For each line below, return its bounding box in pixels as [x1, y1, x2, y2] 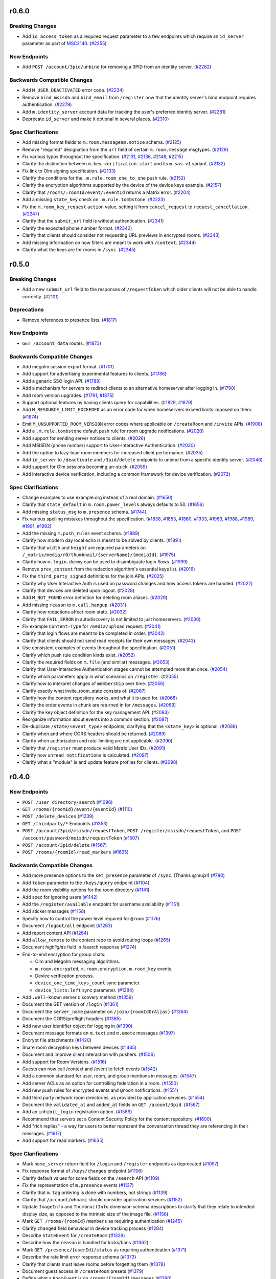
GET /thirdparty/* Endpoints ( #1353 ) [22, 820, 108, 826]
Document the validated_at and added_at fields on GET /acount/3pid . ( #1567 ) [22, 1101, 200, 1108]
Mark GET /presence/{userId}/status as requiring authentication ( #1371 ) [22, 1246, 187, 1253]
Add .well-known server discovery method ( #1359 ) [22, 994, 133, 1000]
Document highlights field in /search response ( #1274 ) [22, 944, 136, 950]
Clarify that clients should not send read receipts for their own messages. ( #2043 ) [22, 637, 196, 644]
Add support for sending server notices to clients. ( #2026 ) [22, 435, 146, 441]
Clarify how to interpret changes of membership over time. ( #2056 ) [22, 680, 165, 687]
